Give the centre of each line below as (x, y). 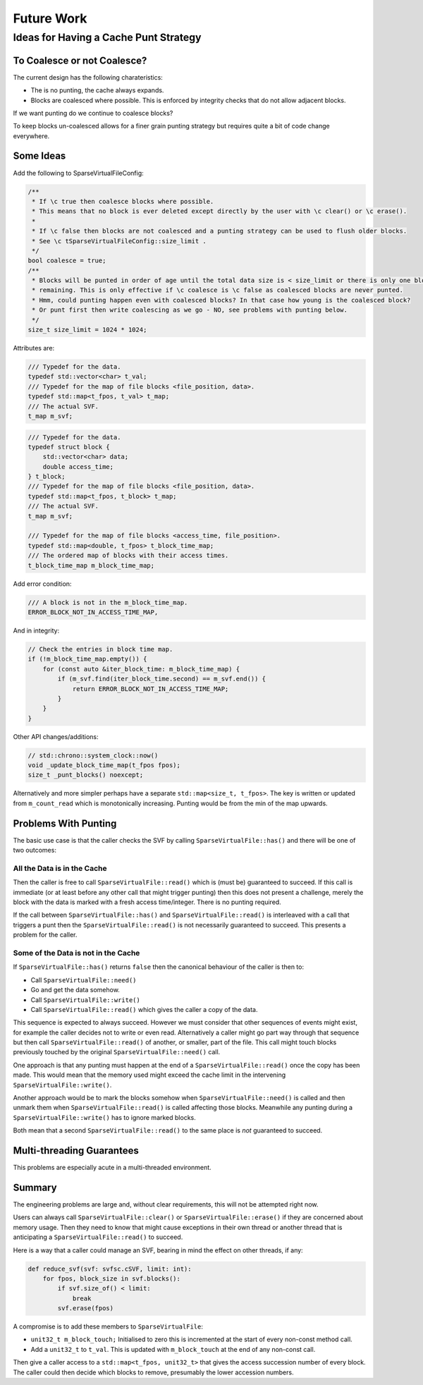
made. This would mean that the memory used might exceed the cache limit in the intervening (149, 1075)
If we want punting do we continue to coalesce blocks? (93, 113)
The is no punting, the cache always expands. (97, 90)
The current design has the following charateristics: (88, 77)
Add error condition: (42, 584)
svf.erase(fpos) (86, 1308)
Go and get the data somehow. (75, 990)
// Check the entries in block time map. (100, 649)
